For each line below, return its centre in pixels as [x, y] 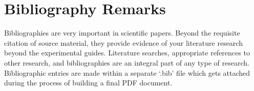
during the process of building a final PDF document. [88, 83]
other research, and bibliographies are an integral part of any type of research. [127, 62]
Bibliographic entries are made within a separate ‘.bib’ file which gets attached [127, 72]
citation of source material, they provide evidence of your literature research [123, 42]
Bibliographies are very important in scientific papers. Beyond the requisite [122, 33]
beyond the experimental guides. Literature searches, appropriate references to [127, 53]
